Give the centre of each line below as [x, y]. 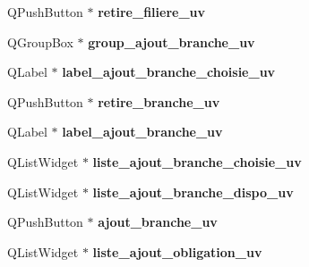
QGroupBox [40, 42]
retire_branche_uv [159, 101]
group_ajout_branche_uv [172, 42]
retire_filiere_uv [152, 12]
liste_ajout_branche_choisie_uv [197, 161]
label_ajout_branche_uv [142, 132]
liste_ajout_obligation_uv [177, 251]
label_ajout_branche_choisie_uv [169, 72]
